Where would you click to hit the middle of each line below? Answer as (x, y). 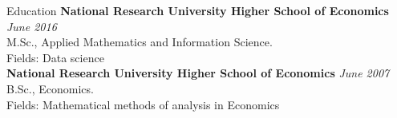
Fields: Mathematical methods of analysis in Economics (143, 104)
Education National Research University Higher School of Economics (198, 10)
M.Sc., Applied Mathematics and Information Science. (140, 42)
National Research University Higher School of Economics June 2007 (198, 73)
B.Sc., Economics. (50, 88)
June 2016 (32, 26)
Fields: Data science (55, 57)
